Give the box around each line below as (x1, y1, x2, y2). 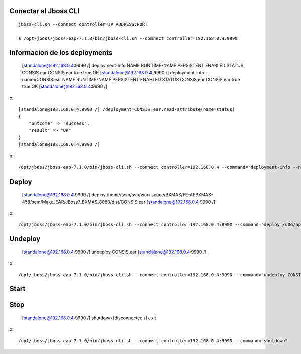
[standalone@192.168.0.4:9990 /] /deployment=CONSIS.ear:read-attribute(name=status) (18, 107, 235, 112)
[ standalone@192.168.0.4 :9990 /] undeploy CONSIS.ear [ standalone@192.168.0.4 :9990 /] (22, 249, 207, 255)
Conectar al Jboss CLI (9, 7, 80, 15)
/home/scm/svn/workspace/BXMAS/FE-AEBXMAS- (106, 192, 213, 198)
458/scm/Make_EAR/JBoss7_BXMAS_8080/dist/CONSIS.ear (22, 199, 146, 205)
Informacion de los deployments (9, 48, 113, 57)
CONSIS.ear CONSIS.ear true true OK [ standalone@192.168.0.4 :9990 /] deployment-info (22, 69, 204, 75)
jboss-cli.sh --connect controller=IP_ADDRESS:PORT (18, 22, 148, 27)
